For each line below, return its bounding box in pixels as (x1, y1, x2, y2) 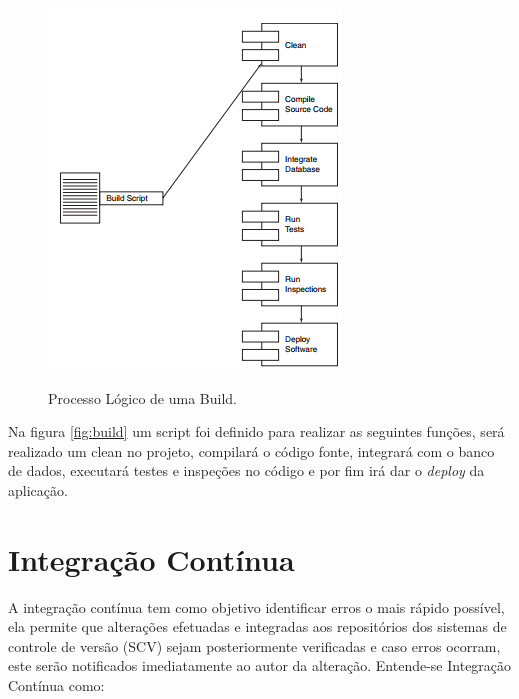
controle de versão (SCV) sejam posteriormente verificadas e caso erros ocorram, (8, 635, 501, 656)
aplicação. (8, 479, 68, 500)
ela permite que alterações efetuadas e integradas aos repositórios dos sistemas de (8, 616, 507, 637)
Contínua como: (8, 675, 105, 696)
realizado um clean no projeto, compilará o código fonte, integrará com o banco (8, 440, 495, 461)
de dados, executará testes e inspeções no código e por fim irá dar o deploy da (8, 460, 485, 481)
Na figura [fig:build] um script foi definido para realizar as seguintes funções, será (8, 421, 505, 442)
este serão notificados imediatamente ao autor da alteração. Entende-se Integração (8, 655, 512, 676)
